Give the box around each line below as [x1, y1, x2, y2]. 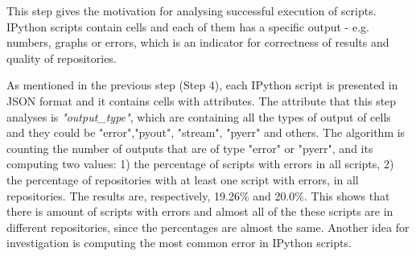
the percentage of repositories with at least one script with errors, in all [6, 171, 359, 188]
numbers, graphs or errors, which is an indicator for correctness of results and [6, 34, 389, 51]
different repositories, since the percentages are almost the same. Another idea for [6, 218, 410, 235]
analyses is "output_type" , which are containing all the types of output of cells [6, 108, 391, 125]
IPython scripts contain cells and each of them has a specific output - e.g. [6, 18, 369, 35]
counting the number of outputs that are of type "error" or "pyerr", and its [6, 139, 373, 156]
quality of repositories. [6, 49, 117, 66]
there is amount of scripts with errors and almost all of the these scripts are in [6, 203, 393, 220]
